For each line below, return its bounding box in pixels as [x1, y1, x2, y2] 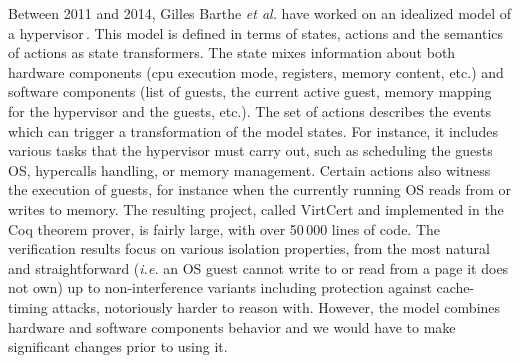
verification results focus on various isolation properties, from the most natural [8, 238, 490, 259]
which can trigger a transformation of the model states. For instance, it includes [8, 120, 498, 141]
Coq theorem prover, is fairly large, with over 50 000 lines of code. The [8, 218, 441, 239]
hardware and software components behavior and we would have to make [8, 316, 456, 337]
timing [8, 296, 48, 317]
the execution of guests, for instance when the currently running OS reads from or [8, 179, 512, 200]
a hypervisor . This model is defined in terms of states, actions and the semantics [8, 22, 504, 43]
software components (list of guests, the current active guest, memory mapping [8, 81, 492, 102]
